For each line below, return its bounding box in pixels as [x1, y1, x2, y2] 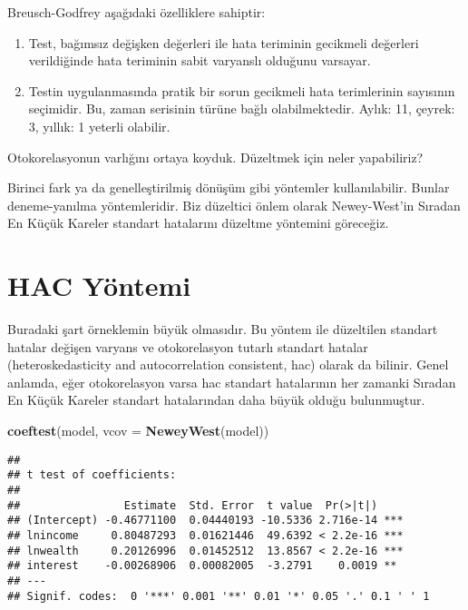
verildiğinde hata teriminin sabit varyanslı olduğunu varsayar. [28, 51, 371, 70]
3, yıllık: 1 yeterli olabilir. [28, 116, 171, 135]
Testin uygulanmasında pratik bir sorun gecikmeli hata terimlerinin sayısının [28, 81, 455, 100]
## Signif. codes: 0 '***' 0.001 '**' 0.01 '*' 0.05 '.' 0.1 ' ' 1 [7, 589, 430, 603]
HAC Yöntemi [7, 267, 191, 304]
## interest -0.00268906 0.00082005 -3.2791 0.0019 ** [7, 559, 397, 573]
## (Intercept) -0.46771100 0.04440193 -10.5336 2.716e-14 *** [7, 514, 404, 527]
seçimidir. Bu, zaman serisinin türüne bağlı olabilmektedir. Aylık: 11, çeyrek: [28, 99, 455, 118]
